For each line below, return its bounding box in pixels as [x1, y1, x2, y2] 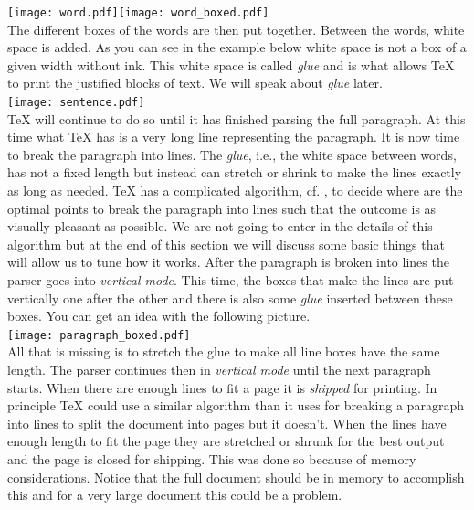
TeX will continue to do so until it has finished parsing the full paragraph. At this [7, 109, 466, 128]
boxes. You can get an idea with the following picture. [7, 306, 311, 325]
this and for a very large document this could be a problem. [7, 485, 342, 505]
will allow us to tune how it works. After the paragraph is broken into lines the [7, 252, 449, 271]
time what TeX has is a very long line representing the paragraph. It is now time [7, 127, 460, 146]
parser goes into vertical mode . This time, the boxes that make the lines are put [7, 271, 454, 290]
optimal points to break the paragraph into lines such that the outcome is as [7, 198, 437, 218]
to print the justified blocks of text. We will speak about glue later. [7, 73, 383, 92]
